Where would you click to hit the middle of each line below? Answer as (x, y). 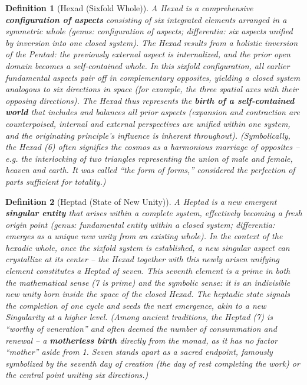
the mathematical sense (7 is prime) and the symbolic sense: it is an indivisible (148, 282)
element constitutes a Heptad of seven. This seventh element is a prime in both (148, 271)
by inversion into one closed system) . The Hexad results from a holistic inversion (152, 42)
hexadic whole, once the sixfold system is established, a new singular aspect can (148, 247)
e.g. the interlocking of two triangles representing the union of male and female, (149, 158)
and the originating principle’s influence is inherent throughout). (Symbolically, (148, 135)
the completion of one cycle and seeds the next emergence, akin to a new (136, 305)
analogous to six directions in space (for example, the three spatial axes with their (152, 89)
